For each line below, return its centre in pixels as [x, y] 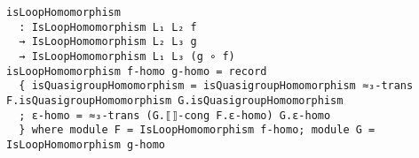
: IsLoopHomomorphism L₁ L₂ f [108, 27]
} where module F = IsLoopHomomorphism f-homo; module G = [197, 130]
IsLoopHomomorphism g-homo [86, 144]
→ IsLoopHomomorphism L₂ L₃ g [108, 42]
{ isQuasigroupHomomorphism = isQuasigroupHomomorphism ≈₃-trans [216, 86]
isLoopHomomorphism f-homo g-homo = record [137, 71]
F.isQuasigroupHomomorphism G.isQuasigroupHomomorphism [175, 100]
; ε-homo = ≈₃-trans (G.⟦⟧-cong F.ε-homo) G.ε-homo [175, 115]
